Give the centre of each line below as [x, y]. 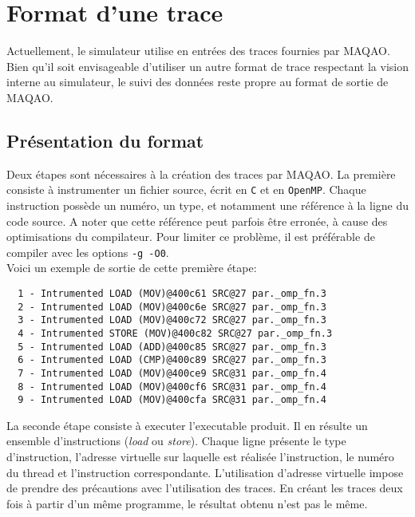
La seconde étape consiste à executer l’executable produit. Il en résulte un [187, 425]
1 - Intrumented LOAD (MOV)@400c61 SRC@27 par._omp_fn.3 [172, 293]
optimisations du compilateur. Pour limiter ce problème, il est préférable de [191, 237]
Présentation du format [105, 140]
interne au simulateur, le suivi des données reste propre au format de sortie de [198, 82]
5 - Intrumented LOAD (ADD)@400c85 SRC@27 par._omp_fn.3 [172, 347]
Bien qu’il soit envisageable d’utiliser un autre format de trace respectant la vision [207, 66]
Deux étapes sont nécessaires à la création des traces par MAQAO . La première [201, 174]
